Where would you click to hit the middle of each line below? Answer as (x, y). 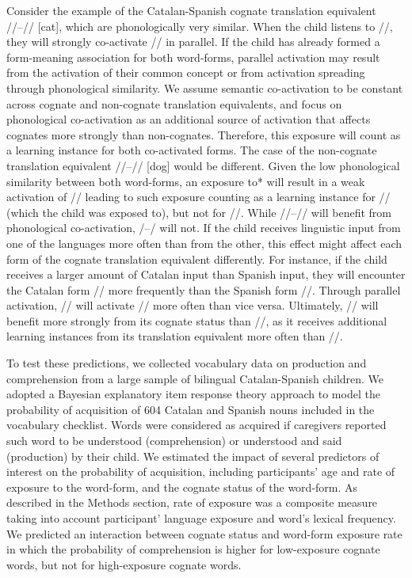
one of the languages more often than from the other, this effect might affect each (204, 243)
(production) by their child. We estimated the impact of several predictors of (193, 456)
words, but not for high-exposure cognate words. (124, 564)
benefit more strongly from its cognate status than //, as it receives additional (197, 320)
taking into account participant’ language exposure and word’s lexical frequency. (201, 518)
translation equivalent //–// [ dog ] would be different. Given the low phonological (203, 165)
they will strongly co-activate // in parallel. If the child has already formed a (193, 42)
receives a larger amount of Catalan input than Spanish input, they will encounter (206, 274)
